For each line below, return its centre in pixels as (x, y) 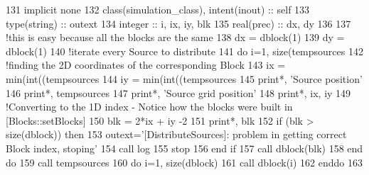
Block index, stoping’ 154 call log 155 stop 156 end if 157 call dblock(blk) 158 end (184, 148)
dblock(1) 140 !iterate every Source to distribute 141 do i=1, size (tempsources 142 (184, 51)
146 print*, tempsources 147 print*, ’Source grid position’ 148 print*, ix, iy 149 (178, 92)
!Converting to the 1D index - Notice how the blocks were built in (149, 107)
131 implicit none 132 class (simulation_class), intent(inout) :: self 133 (158, 9)
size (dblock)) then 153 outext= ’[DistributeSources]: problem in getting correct (176, 134)
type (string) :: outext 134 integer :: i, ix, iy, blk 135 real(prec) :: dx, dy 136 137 (178, 23)
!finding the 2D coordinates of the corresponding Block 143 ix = (146, 65)
